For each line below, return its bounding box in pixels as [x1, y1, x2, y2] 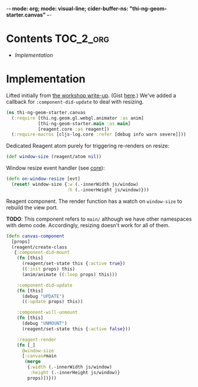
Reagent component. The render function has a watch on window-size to [6, 198, 182, 205]
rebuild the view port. [6, 204, 58, 211]
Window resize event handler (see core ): [6, 165, 105, 172]
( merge [24, 359, 41, 365]
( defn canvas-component [6, 233, 65, 239]
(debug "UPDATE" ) [21, 293, 65, 299]
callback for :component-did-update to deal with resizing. [6, 98, 144, 105]
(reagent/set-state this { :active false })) [21, 325, 131, 332]
